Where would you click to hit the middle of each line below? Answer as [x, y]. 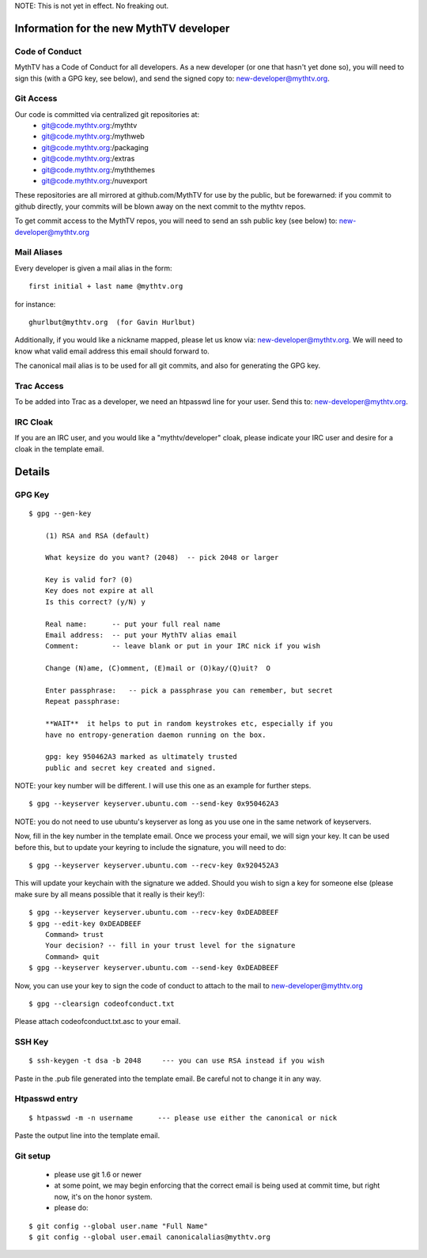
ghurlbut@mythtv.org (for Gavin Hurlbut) [112, 322]
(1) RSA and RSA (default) [97, 535]
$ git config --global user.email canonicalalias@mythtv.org [149, 1237]
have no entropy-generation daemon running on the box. [155, 735]
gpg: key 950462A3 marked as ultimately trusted [141, 757]
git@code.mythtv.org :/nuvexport [94, 181]
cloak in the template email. [59, 449]
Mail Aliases [39, 252]
